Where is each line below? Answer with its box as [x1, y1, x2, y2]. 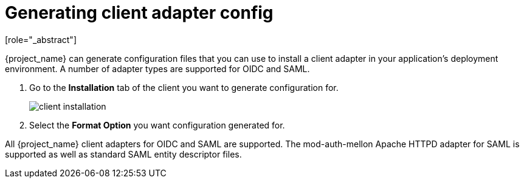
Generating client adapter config [5, 2, 274, 23]
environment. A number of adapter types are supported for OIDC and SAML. [5, 63, 310, 74]
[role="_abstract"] [5, 34, 77, 45]
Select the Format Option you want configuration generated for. [29, 119, 285, 130]
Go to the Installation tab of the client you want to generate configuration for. [29, 82, 339, 93]
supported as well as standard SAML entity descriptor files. [5, 148, 242, 159]
